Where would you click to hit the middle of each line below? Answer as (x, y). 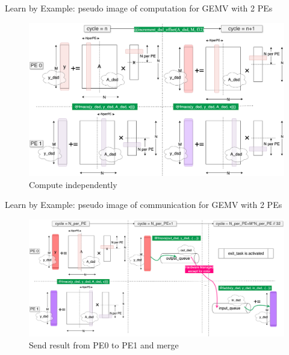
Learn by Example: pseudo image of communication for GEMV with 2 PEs (144, 205)
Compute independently (73, 184)
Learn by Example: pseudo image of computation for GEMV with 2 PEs (139, 8)
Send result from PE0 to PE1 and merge (104, 344)
